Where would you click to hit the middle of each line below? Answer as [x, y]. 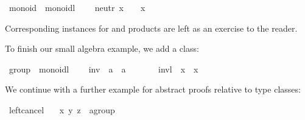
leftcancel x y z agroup [62, 109]
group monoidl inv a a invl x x [103, 69]
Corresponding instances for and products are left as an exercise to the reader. [151, 28]
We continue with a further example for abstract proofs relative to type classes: [153, 89]
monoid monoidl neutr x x [77, 7]
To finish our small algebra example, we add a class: [102, 48]
